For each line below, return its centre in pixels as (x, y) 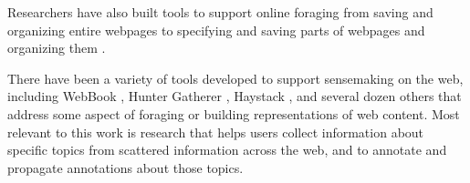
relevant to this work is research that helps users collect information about (216, 132)
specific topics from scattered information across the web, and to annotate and (227, 150)
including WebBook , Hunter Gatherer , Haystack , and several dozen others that (235, 96)
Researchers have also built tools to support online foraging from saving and (220, 12)
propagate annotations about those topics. (125, 167)
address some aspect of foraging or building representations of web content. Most (234, 113)
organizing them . (57, 48)
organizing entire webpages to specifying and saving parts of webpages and (216, 30)
